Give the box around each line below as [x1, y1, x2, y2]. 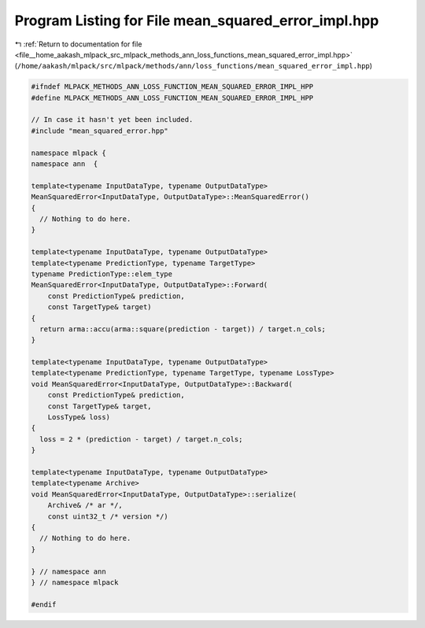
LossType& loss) [47, 413, 110, 422]
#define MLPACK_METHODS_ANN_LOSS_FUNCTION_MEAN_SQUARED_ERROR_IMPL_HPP [31, 93, 314, 102]
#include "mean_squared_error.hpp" [31, 126, 168, 135]
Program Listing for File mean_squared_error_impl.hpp [14, 12, 379, 29]
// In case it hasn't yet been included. [31, 115, 194, 124]
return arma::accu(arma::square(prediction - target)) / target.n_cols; [39, 324, 327, 334]
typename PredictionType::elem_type [31, 269, 173, 279]
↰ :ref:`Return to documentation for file [14, 39, 142, 49]
